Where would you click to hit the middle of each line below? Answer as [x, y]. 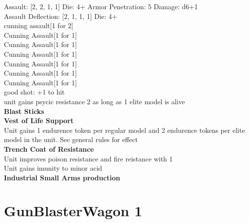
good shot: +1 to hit [34, 92]
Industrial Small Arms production [62, 177]
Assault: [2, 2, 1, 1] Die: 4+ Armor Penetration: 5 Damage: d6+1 [101, 6]
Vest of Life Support [39, 120]
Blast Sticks [24, 111]
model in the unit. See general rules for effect [71, 139]
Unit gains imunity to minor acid [53, 168]
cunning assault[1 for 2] [39, 25]
